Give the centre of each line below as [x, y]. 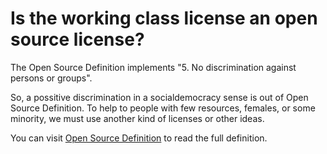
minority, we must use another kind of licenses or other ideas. [137, 118]
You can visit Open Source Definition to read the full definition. [139, 138]
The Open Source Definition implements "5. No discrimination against [153, 67]
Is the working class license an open [164, 18]
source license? [77, 39]
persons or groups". [51, 78]
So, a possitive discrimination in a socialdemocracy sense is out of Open [159, 97]
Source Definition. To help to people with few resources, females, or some [163, 108]
